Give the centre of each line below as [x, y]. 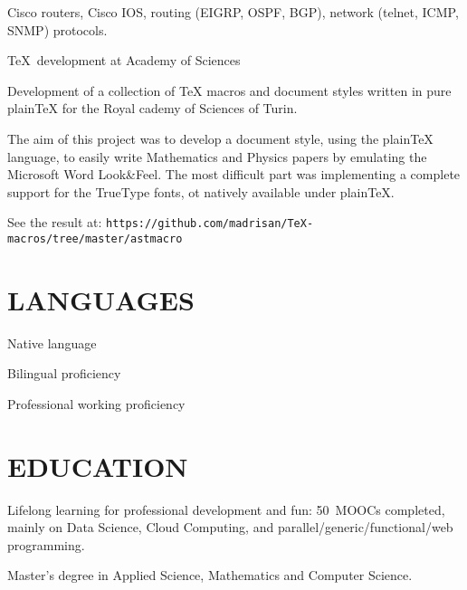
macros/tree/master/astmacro [95, 239]
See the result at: [55, 222]
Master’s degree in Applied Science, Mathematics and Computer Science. [210, 575]
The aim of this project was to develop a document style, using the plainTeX [220, 138]
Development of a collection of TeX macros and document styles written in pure [229, 90]
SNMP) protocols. [57, 29]
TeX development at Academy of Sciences [124, 60]
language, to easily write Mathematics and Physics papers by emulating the [217, 156]
